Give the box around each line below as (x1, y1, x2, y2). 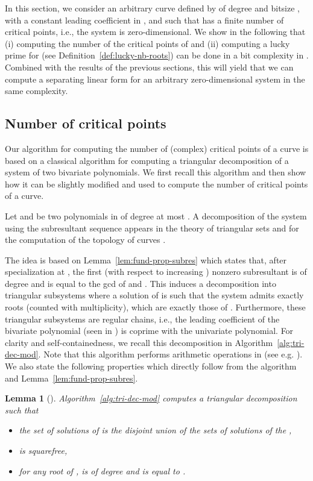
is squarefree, (19, 444, 68, 457)
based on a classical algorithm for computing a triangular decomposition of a (5, 154, 289, 166)
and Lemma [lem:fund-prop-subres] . (5, 371, 138, 384)
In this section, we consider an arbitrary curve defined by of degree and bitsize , (5, 2, 300, 14)
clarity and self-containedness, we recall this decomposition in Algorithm (5, 336, 273, 348)
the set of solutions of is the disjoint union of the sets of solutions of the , (19, 424, 292, 436)
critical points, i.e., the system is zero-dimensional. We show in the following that (5, 25, 306, 38)
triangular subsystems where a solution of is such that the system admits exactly (5, 289, 304, 301)
